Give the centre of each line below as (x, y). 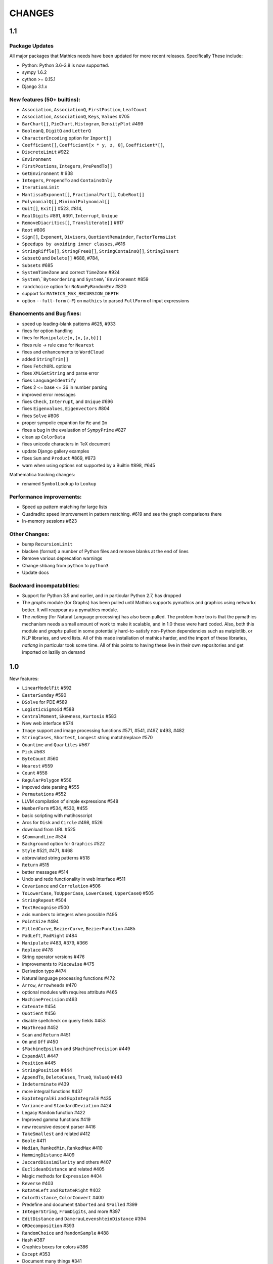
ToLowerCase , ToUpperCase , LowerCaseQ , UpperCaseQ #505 (88, 893)
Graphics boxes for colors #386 (55, 1247)
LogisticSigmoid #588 (48, 709)
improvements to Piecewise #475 (58, 964)
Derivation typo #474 (44, 971)
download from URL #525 (49, 830)
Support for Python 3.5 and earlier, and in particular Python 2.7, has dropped (102, 596)
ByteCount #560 (40, 759)
